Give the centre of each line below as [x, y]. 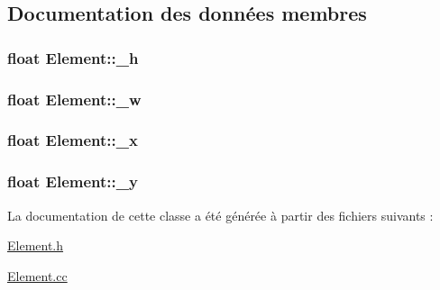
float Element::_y [73, 181]
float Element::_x [73, 140]
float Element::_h [73, 57]
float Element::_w [74, 99]
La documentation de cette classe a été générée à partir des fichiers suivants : [220, 215]
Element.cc [37, 275]
